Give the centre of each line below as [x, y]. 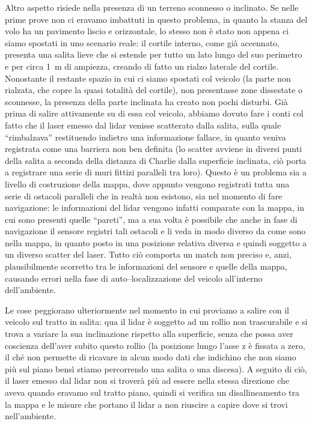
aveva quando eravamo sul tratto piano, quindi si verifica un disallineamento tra [152, 392]
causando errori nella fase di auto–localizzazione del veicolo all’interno [134, 278]
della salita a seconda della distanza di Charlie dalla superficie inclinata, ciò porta [156, 160]
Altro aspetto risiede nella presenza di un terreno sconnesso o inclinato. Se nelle [152, 7]
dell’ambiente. [30, 290]
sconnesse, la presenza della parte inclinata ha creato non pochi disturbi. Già [146, 101]
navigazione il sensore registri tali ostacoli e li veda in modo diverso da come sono [155, 231]
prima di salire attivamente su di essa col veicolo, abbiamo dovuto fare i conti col [154, 113]
